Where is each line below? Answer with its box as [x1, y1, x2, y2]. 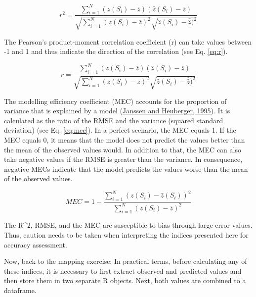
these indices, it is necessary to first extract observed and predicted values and [4, 265, 242, 276]
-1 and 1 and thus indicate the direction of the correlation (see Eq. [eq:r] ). [4, 46, 228, 56]
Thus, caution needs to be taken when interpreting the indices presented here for [4, 230, 249, 240]
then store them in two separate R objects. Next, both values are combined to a [4, 275, 246, 286]
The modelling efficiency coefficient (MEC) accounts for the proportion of [4, 96, 227, 106]
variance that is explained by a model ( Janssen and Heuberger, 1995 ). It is [4, 105, 230, 116]
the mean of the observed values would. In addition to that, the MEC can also [4, 144, 241, 154]
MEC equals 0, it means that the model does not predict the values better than [4, 135, 245, 145]
